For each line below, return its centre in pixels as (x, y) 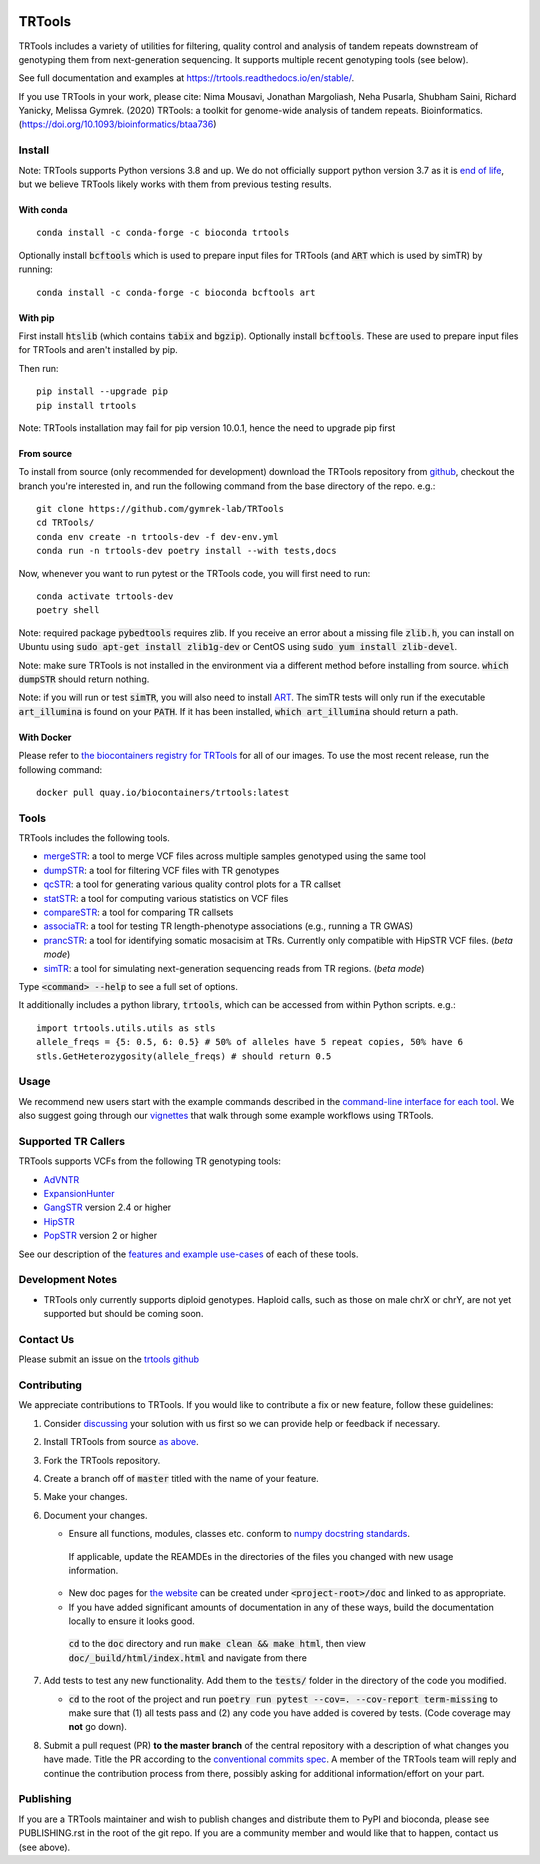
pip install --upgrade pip (102, 391)
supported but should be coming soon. (123, 1314)
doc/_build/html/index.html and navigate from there (187, 1657)
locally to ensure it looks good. (131, 1621)
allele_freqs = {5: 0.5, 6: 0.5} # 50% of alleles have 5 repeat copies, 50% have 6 (250, 1042)
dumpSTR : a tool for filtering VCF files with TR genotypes (161, 870)
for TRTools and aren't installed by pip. (98, 350)
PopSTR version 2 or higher (100, 1236)
